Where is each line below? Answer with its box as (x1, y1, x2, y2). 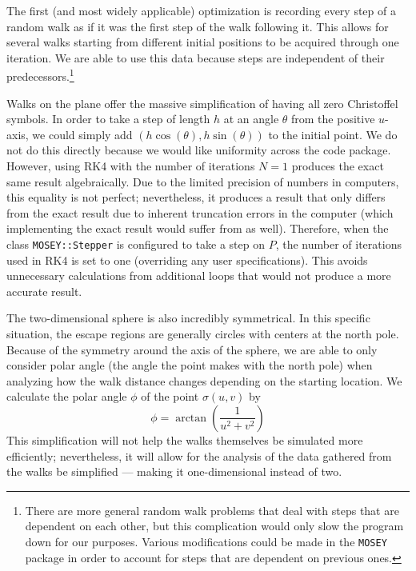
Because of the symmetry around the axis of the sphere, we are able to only (6, 341, 378, 357)
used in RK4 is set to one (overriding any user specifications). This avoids (6, 251, 368, 268)
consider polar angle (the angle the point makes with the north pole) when (6, 357, 373, 373)
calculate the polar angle (6, 388, 127, 405)
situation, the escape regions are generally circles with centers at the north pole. (6, 325, 399, 341)
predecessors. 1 (6, 66, 74, 85)
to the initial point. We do (268, 126, 398, 142)
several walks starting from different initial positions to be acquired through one (6, 34, 399, 50)
